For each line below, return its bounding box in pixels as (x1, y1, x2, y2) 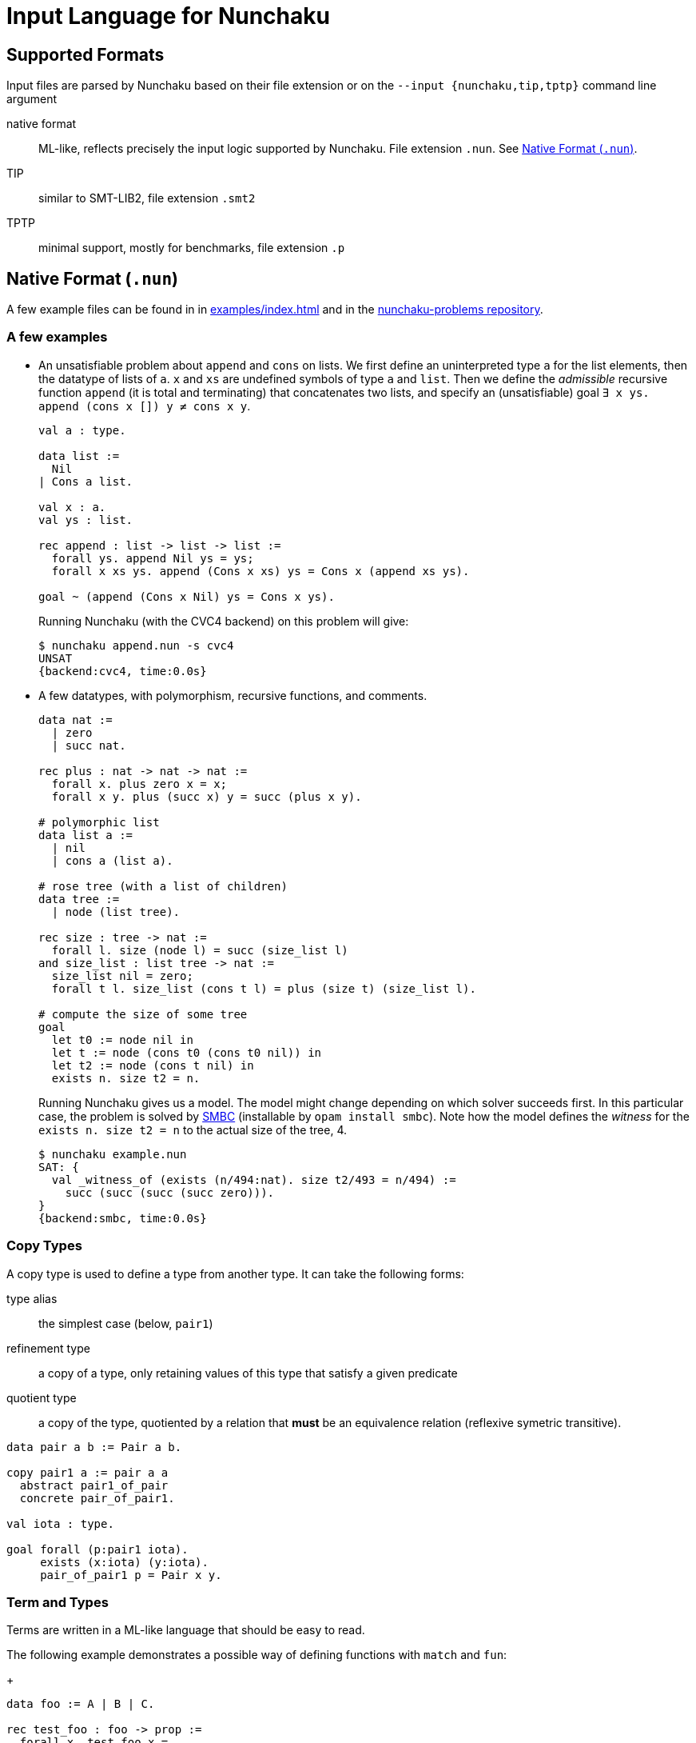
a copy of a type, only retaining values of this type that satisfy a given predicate (38, 1365, 458, 1380)
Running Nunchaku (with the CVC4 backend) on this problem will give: (38, 614, 409, 628)
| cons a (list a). (51, 854, 173, 867)
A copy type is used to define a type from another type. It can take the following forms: (6, 1266, 464, 1281)
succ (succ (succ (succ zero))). (65, 1185, 275, 1199)
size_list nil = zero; (51, 969, 193, 982)
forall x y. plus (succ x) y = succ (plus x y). (51, 790, 362, 803)
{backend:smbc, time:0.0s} (38, 1211, 207, 1225)
